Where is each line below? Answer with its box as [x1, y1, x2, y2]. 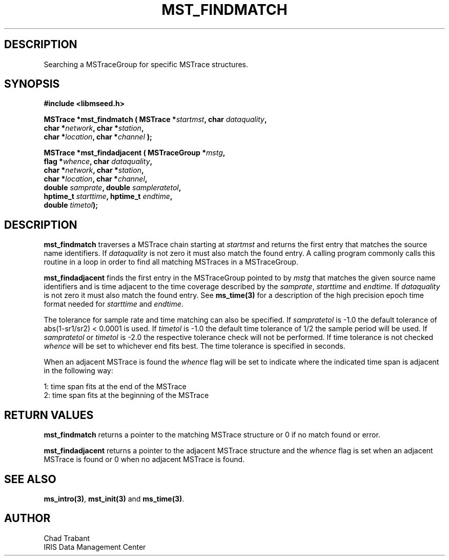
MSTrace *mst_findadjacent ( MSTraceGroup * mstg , [44, 148, 226, 157]
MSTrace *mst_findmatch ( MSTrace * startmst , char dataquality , [44, 115, 267, 124]
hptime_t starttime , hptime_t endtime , [44, 192, 173, 201]
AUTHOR [4, 512, 51, 525]
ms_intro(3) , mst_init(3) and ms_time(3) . [44, 494, 185, 503]
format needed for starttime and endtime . [44, 299, 183, 309]
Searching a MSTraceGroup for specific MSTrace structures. [44, 59, 249, 69]
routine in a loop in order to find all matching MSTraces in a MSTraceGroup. [44, 257, 298, 267]
